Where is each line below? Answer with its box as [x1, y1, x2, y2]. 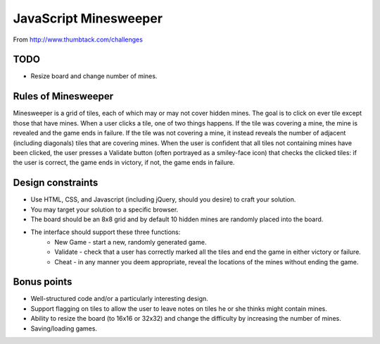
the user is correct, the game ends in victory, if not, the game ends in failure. [13, 159, 235, 167]
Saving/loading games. [30, 324, 98, 333]
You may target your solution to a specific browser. [30, 205, 179, 214]
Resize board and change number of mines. [30, 72, 158, 80]
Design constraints [13, 177, 99, 189]
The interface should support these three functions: [30, 228, 181, 236]
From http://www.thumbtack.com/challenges [13, 35, 144, 44]
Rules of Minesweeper [13, 90, 114, 102]
